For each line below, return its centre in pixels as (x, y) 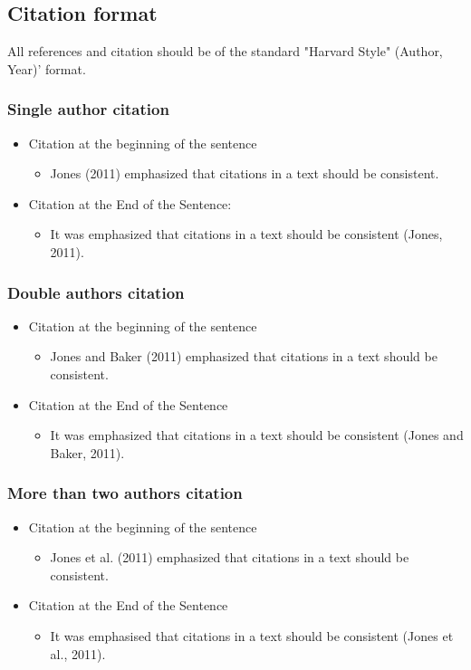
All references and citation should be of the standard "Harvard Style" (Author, (225, 51)
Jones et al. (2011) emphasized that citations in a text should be (230, 557)
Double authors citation (96, 292)
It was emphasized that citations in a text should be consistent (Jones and (257, 435)
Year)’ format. (47, 68)
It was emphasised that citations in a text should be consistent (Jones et (252, 635)
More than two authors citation (125, 493)
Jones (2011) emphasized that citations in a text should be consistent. (245, 173)
